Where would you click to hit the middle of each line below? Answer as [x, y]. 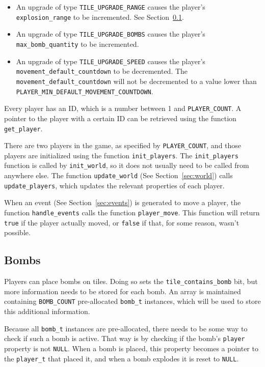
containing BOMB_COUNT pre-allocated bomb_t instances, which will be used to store [132, 301]
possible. [17, 232]
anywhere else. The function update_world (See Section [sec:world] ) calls [118, 175]
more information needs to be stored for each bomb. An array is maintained [123, 291]
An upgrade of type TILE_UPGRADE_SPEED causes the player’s [111, 61]
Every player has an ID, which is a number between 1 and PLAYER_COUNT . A [123, 108]
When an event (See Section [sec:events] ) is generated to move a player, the [123, 202]
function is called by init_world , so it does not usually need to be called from [127, 165]
